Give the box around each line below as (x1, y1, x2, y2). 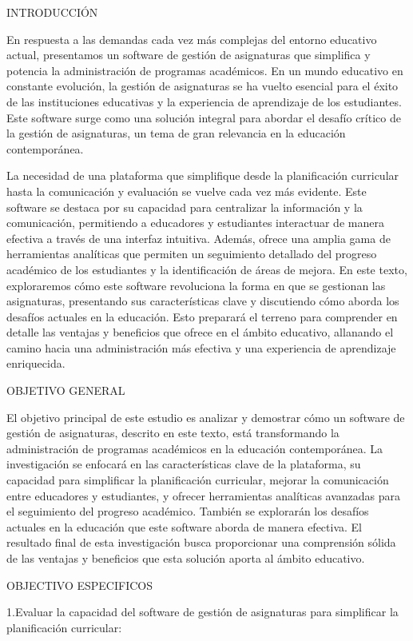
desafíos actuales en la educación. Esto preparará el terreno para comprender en (6, 308, 398, 324)
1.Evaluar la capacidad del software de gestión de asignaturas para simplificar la (6, 603, 399, 620)
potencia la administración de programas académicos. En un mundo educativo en (6, 62, 403, 78)
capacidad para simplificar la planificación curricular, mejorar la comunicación (6, 472, 389, 488)
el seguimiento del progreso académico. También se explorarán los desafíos (6, 503, 369, 520)
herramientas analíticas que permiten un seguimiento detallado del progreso (6, 245, 377, 262)
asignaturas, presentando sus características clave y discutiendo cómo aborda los (6, 293, 399, 309)
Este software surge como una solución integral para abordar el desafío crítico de (6, 109, 401, 125)
